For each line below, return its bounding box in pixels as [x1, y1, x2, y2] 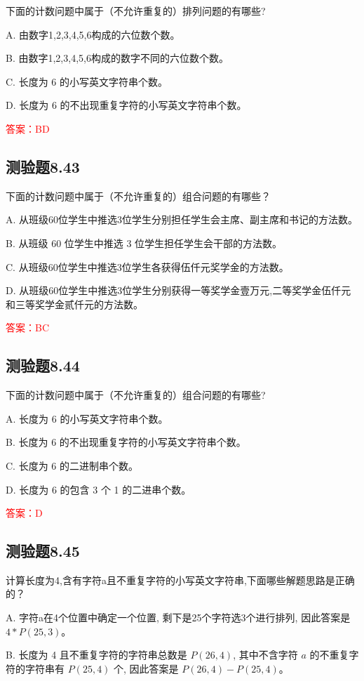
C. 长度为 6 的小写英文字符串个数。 [6, 74, 168, 88]
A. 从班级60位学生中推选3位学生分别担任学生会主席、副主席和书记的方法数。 [6, 212, 358, 227]
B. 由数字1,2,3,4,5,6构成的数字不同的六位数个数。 [6, 51, 229, 65]
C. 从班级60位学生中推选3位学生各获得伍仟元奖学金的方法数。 [6, 259, 289, 274]
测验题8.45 [6, 540, 80, 562]
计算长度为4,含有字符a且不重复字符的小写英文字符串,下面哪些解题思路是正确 [6, 572, 355, 587]
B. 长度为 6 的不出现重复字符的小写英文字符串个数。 [6, 435, 246, 449]
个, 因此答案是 [114, 661, 179, 675]
